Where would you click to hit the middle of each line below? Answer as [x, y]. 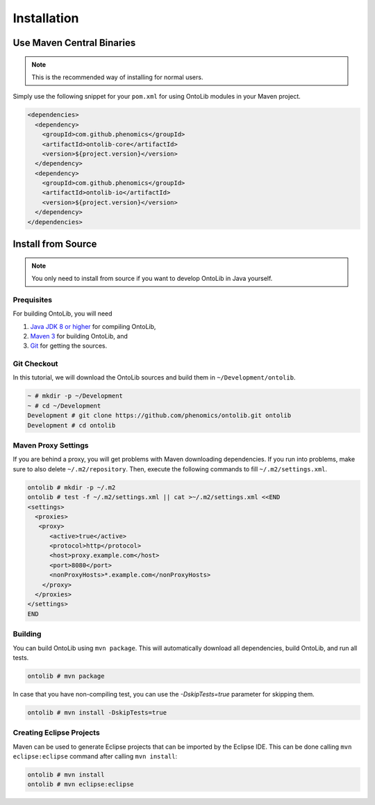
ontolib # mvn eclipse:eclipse [81, 784]
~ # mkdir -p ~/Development [75, 396]
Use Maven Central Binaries [74, 43]
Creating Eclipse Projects [56, 733]
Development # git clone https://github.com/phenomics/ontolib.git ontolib [159, 416]
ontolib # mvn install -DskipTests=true [97, 712]
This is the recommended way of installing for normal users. [117, 77]
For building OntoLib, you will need [62, 314]
